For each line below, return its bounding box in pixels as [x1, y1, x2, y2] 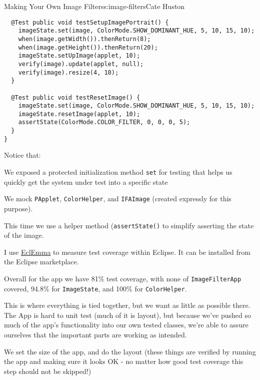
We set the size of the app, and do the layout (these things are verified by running [4, 346, 256, 356]
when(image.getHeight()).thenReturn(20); [18, 44, 158, 51]
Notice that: [4, 150, 41, 160]
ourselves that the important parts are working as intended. [4, 329, 187, 340]
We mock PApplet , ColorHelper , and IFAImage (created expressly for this [4, 193, 231, 204]
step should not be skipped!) [4, 365, 91, 376]
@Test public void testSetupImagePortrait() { [11, 19, 169, 26]
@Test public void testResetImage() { [11, 94, 140, 101]
